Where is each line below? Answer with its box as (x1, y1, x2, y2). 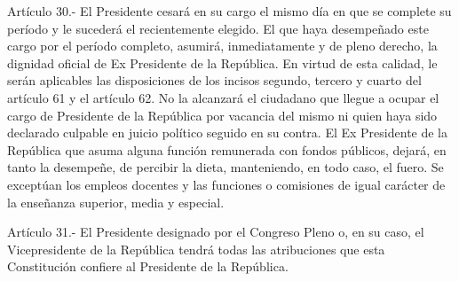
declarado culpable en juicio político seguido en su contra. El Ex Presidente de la (7, 123, 448, 142)
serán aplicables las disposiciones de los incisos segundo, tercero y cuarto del (7, 71, 422, 90)
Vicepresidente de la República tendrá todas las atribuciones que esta (7, 239, 385, 258)
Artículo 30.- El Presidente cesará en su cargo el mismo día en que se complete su (7, 2, 452, 20)
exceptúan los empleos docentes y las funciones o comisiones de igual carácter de (7, 175, 446, 193)
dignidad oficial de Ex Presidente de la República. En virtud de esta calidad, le (7, 53, 438, 72)
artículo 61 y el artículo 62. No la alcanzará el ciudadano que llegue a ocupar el (7, 88, 439, 106)
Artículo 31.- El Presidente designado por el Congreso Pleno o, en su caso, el (7, 222, 424, 241)
